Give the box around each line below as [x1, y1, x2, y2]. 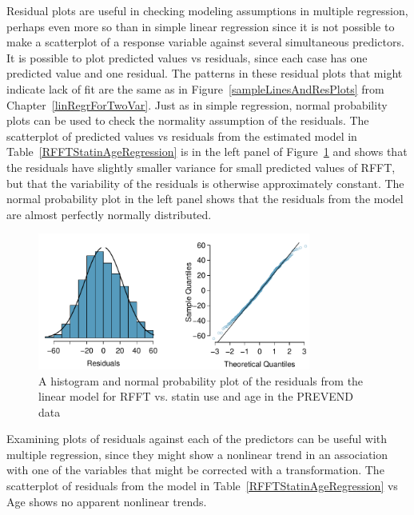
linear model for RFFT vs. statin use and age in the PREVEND [38, 388, 353, 405]
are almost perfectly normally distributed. [6, 206, 212, 222]
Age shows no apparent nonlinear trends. [6, 493, 207, 509]
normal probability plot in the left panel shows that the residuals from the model [6, 190, 404, 207]
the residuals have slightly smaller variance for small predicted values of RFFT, [6, 158, 396, 175]
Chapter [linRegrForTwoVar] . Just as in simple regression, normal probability [6, 96, 388, 113]
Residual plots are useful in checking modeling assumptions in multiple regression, [6, 2, 408, 18]
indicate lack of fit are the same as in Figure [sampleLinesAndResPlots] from [6, 80, 384, 97]
